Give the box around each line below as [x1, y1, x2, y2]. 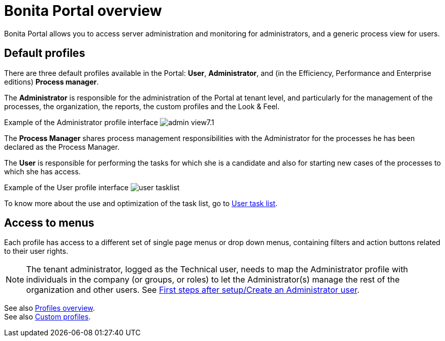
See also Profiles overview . [4, 304, 95, 313]
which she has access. [4, 167, 81, 176]
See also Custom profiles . [4, 312, 91, 322]
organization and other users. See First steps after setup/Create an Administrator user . [26, 285, 360, 295]
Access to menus [4, 216, 94, 230]
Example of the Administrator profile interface [4, 117, 158, 127]
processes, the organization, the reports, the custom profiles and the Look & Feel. [4, 102, 280, 111]
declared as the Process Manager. [4, 142, 119, 151]
